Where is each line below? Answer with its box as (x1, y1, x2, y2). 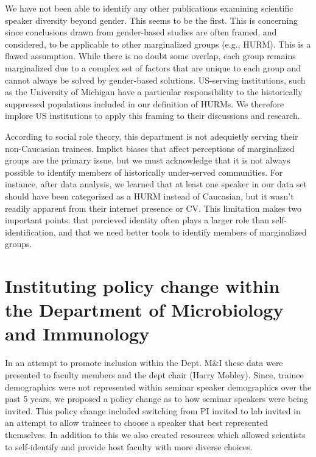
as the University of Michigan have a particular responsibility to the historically (5, 85, 303, 98)
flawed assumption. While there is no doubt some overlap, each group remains (5, 49, 296, 62)
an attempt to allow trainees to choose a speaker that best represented (5, 416, 269, 429)
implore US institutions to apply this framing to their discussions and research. (5, 109, 300, 122)
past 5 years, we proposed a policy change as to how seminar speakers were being (5, 392, 309, 405)
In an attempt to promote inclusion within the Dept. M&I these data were (5, 356, 283, 369)
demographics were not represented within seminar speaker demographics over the (5, 380, 312, 393)
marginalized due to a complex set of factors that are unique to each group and (5, 61, 301, 74)
